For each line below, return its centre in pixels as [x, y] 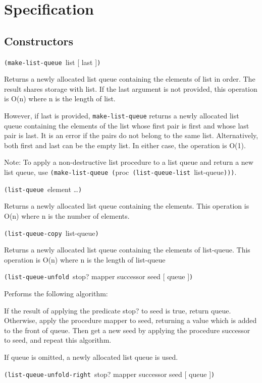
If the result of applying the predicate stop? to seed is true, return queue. [118, 310]
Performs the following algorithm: [56, 294]
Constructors [39, 41]
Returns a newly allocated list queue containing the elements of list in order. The [130, 79]
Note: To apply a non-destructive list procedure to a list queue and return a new [129, 162]
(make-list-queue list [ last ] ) [53, 62]
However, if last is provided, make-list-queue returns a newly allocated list [122, 116]
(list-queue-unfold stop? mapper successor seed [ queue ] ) [99, 276]
